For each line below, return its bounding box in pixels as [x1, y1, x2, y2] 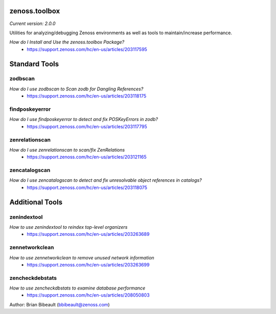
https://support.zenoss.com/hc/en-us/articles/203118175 [27, 93, 147, 99]
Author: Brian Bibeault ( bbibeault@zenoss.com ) [9, 301, 110, 307]
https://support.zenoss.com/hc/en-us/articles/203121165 [27, 154, 147, 160]
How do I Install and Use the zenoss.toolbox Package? [9, 39, 125, 45]
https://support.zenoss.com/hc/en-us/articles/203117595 [27, 46, 148, 52]
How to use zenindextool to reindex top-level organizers [9, 224, 128, 230]
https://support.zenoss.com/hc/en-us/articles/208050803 [27, 292, 150, 298]
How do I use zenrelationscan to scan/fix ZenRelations [9, 147, 125, 153]
